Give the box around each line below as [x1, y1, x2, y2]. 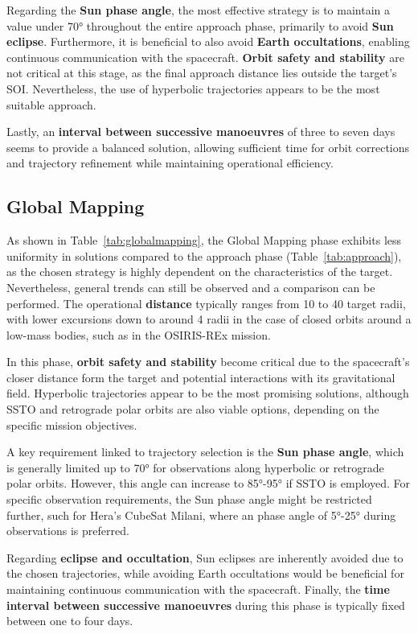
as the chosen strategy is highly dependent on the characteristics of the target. [6, 263, 393, 280]
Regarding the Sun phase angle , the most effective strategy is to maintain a [6, 2, 390, 18]
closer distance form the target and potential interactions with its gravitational [6, 368, 395, 385]
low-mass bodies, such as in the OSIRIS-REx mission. [6, 326, 271, 343]
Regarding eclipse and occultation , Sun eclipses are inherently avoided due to [6, 549, 404, 566]
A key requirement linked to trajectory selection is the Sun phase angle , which [6, 443, 404, 460]
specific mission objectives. [6, 416, 137, 433]
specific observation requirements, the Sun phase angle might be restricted [6, 491, 372, 508]
